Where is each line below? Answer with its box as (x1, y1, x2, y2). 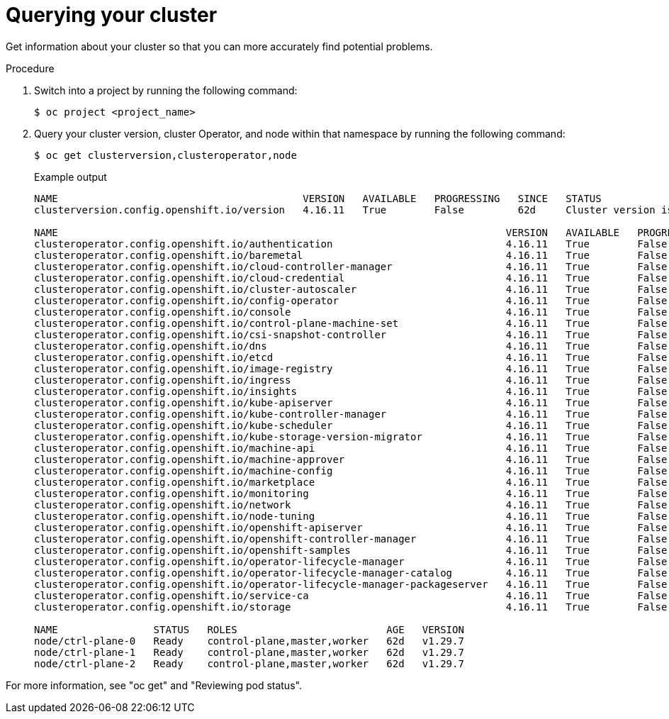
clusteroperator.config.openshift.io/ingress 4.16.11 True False (34, 374, 668, 386)
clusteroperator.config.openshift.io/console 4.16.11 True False (34, 306, 668, 318)
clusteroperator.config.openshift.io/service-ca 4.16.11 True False (34, 589, 668, 601)
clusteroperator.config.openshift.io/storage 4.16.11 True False (34, 601, 668, 613)
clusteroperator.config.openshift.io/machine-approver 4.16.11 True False (34, 453, 668, 465)
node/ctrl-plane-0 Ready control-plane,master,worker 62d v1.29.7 (34, 635, 464, 647)
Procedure (6, 62, 55, 74)
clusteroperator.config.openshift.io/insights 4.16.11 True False (34, 385, 668, 397)
